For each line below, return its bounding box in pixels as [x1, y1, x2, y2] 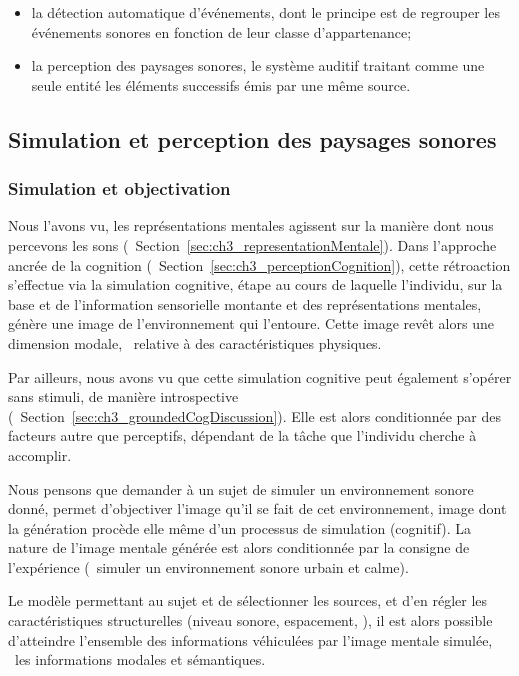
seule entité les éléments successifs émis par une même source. [31, 74, 411, 95]
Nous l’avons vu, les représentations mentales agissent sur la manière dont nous [8, 215, 494, 236]
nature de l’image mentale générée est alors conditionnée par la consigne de [8, 537, 470, 558]
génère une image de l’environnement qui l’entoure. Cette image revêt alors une [8, 313, 494, 334]
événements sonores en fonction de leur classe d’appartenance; [31, 21, 412, 42]
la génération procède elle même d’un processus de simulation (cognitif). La [8, 517, 471, 538]
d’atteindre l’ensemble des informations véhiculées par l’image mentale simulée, [8, 629, 493, 650]
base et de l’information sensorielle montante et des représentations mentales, [8, 293, 482, 314]
